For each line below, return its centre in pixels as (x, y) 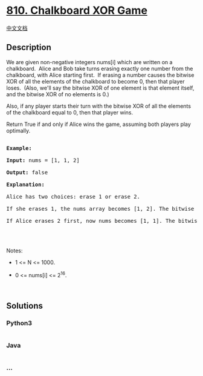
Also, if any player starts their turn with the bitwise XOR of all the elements (99, 106)
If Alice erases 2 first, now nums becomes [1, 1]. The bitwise (104, 221)
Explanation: (26, 184)
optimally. (18, 130)
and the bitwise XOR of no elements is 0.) (58, 94)
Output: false (27, 172)
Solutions (25, 305)
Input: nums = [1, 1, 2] (43, 160)
